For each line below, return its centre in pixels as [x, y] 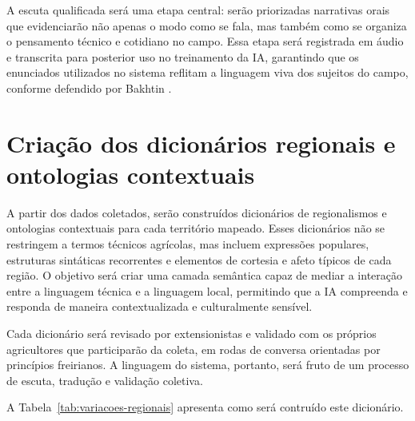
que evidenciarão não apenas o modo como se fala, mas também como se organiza [207, 25]
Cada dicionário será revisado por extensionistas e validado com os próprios [192, 334]
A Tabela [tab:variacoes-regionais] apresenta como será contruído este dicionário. [205, 407]
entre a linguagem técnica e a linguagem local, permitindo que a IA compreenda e [207, 290]
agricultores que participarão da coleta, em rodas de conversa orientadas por [194, 349]
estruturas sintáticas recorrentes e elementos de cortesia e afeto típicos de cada [199, 259]
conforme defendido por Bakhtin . [89, 87]
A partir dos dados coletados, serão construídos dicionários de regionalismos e [197, 212]
